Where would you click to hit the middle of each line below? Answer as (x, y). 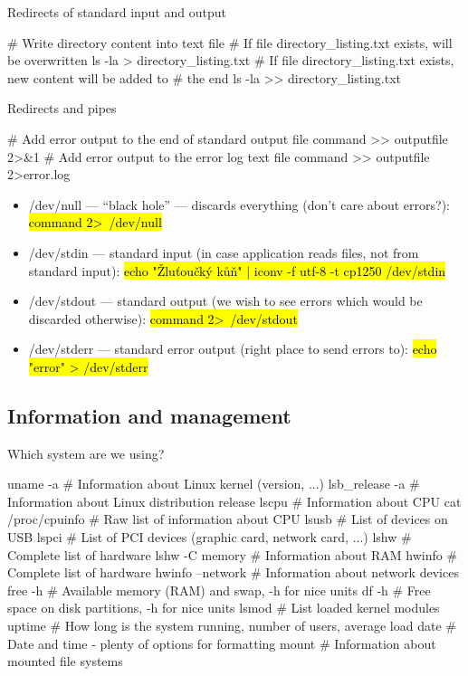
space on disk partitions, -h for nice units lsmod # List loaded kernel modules (224, 608)
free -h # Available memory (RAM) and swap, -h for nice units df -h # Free (219, 590)
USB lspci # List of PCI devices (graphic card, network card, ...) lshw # (210, 537)
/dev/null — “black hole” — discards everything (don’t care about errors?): (239, 204)
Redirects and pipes (62, 108)
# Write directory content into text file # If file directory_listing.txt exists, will (230, 42)
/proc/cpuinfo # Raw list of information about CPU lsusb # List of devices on (228, 519)
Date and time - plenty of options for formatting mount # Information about (222, 643)
